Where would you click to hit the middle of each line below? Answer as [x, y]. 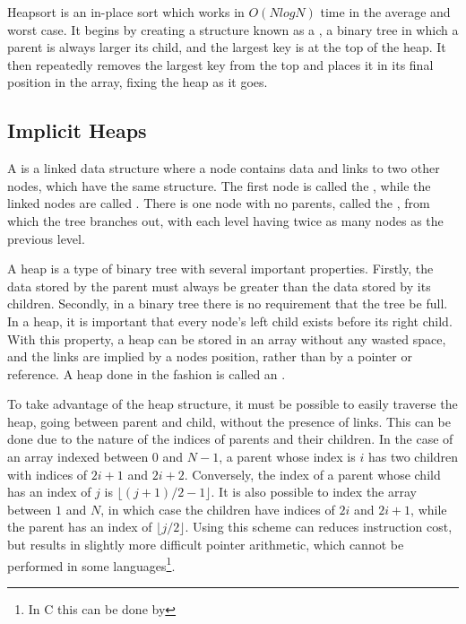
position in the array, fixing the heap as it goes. [138, 82]
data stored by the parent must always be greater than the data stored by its [219, 286]
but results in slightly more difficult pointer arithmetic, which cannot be [206, 545]
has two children [413, 457]
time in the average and [385, 12]
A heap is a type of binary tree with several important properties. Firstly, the [220, 269]
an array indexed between [78, 457]
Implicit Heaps [77, 130]
